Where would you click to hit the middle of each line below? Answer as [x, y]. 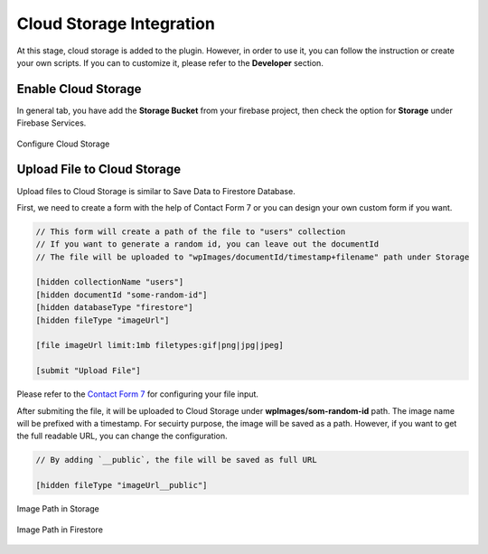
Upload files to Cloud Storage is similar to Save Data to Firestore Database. [156, 191]
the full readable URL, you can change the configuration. [122, 436]
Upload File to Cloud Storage [99, 169]
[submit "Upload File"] [89, 371]
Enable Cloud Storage [79, 89]
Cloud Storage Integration [116, 23]
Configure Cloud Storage [63, 144]
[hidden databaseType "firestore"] [114, 308]
